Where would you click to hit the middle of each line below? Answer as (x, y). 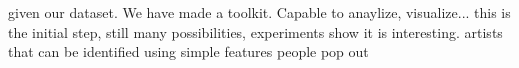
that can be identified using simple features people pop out (188, 51)
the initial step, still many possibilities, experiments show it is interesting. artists (255, 31)
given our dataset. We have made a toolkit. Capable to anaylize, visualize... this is (259, 12)
